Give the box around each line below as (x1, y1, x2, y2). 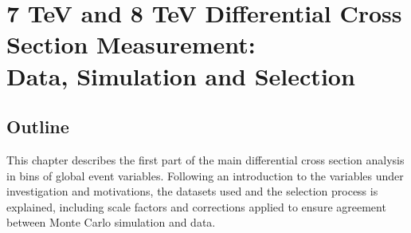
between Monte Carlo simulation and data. (6, 214, 216, 231)
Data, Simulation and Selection (6, 59, 355, 92)
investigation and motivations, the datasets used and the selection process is (6, 183, 378, 199)
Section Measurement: (6, 28, 256, 61)
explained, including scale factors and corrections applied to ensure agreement (6, 198, 386, 215)
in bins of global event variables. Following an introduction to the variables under (6, 167, 404, 184)
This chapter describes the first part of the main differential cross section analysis (6, 151, 405, 168)
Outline (6, 114, 69, 139)
